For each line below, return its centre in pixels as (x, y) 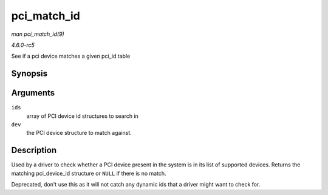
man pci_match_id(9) (38, 34)
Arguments (33, 93)
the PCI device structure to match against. (79, 133)
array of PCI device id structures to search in (83, 116)
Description (34, 150)
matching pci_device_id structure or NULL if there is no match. (89, 173)
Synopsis (29, 74)
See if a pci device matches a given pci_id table (71, 56)
